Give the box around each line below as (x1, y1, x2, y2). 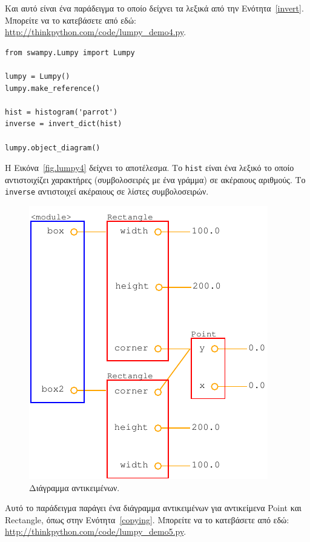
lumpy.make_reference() (5, 84, 101, 93)
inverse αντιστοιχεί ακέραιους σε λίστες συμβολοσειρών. (5, 185, 209, 198)
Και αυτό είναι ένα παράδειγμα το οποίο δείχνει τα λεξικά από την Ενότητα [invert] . (5, 2, 304, 14)
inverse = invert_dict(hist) (5, 119, 122, 129)
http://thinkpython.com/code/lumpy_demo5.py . (5, 525, 186, 538)
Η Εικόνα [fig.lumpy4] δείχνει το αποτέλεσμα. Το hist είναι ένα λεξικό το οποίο (5, 161, 294, 174)
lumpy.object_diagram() (5, 143, 101, 152)
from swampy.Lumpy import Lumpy (5, 48, 135, 57)
